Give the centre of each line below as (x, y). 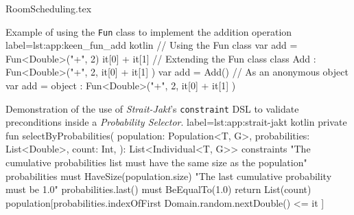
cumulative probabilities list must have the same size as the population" (156, 162)
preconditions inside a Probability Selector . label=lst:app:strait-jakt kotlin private (176, 122)
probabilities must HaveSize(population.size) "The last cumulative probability (169, 176)
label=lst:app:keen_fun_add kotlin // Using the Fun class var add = (152, 45)
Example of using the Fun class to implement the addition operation (149, 31)
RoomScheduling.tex (49, 8)
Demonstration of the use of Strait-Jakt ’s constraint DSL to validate (152, 108)
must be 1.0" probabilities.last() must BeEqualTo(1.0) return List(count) (158, 189)
